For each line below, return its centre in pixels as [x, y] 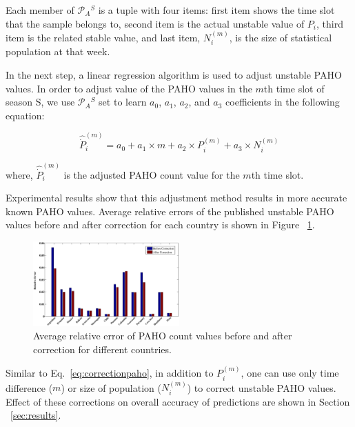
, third [330, 23]
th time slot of [294, 88]
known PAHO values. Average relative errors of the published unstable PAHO [170, 211]
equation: [25, 115]
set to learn [123, 102]
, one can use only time [290, 373]
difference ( [29, 387]
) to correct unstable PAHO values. [262, 387]
